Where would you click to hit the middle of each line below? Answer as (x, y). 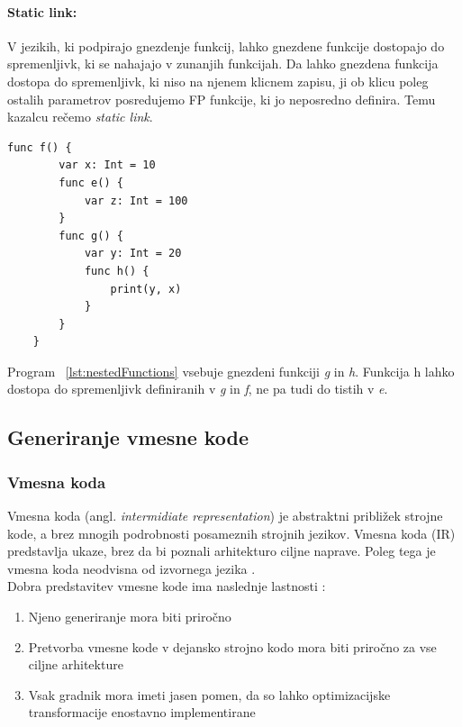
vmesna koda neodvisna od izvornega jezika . (131, 568)
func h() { (117, 271)
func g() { (91, 236)
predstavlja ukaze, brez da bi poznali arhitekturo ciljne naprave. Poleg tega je (222, 551)
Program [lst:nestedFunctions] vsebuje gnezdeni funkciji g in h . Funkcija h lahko (231, 371)
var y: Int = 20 (133, 254)
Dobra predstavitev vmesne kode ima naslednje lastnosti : (167, 586)
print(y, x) (146, 289)
